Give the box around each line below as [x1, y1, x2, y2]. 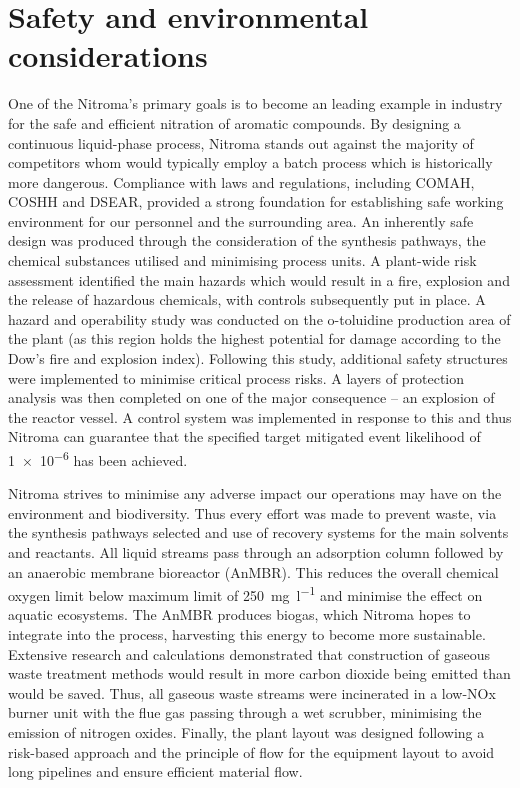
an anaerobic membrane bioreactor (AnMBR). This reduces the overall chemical [8, 561, 499, 582]
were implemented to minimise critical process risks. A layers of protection [8, 367, 465, 388]
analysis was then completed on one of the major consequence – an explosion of [8, 387, 495, 408]
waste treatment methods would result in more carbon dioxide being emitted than [8, 663, 511, 684]
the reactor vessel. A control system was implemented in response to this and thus [8, 406, 512, 427]
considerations [8, 35, 208, 76]
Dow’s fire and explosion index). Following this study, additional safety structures [8, 348, 508, 369]
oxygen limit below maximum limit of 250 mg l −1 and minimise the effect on [8, 582, 483, 605]
